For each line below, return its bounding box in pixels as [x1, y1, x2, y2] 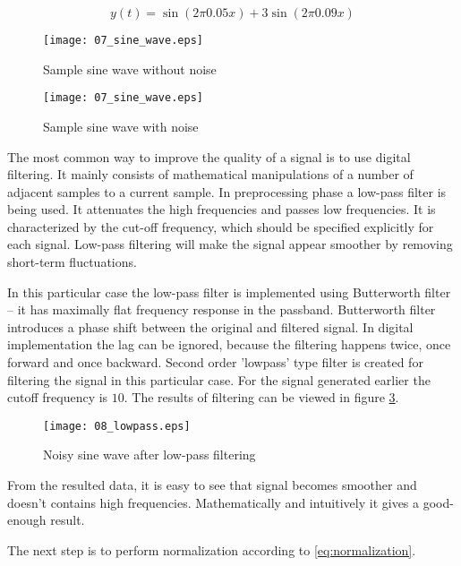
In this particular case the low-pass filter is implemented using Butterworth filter [7, 282, 451, 301]
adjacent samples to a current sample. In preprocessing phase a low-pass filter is [7, 182, 447, 201]
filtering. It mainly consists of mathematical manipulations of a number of [7, 165, 414, 184]
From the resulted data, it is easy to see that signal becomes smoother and [7, 476, 417, 494]
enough [7, 510, 47, 529]
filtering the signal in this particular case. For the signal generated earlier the [7, 370, 431, 389]
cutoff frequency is [7, 388, 108, 407]
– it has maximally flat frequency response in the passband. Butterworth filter [7, 300, 436, 319]
